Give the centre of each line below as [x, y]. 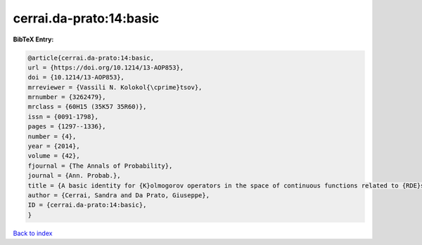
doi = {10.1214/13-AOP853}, [76, 78]
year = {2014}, [54, 146]
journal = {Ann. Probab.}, [74, 176]
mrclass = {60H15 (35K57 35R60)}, [87, 107]
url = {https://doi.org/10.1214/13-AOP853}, [106, 67]
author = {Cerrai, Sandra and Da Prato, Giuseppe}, [119, 196]
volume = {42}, [54, 156]
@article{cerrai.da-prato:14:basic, [91, 58]
